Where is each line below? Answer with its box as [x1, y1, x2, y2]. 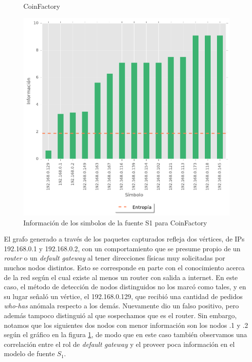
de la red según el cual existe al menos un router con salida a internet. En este [4, 272, 238, 282]
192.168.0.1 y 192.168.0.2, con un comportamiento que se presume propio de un [4, 243, 241, 253]
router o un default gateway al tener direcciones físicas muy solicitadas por [4, 253, 225, 263]
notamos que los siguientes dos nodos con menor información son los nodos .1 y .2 [4, 320, 248, 330]
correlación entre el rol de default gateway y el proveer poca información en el [4, 339, 235, 349]
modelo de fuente [4, 348, 55, 359]
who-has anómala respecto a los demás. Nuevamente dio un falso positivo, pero [4, 301, 239, 311]
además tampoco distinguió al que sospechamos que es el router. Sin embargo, [4, 310, 237, 320]
